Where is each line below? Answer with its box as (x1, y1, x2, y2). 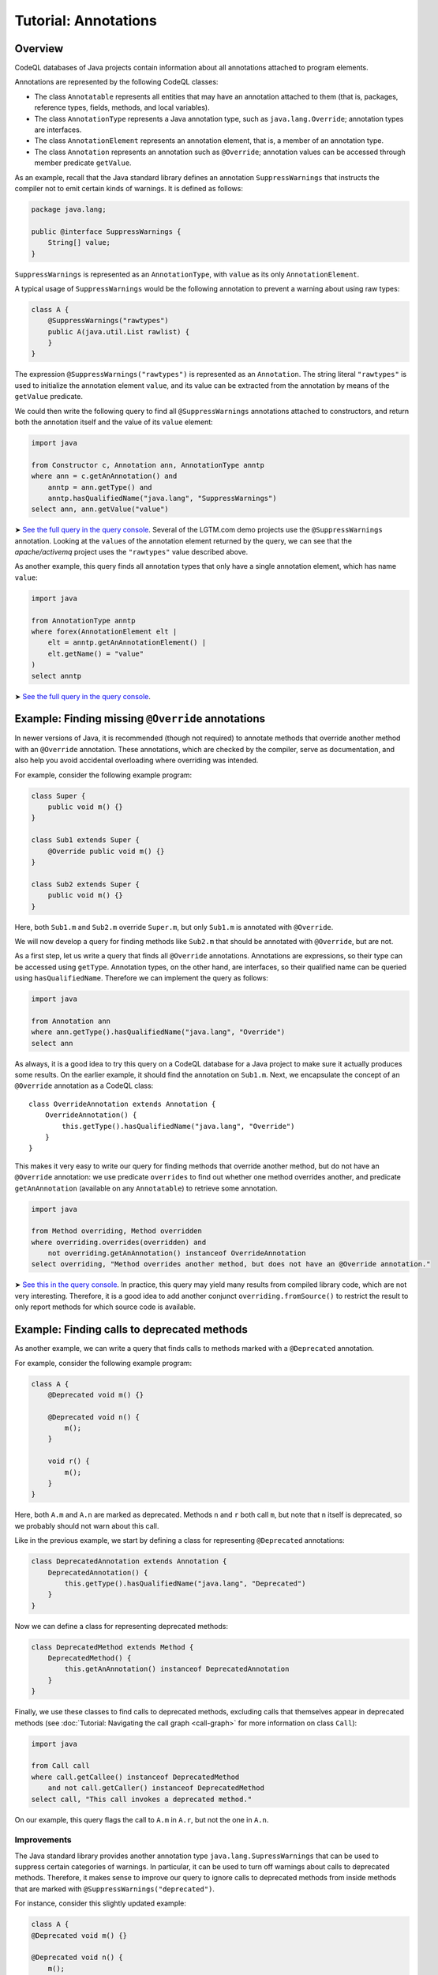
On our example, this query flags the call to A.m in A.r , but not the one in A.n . (14, 1815, 269, 1824)
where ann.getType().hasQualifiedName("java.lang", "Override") (31, 1028, 286, 1036)
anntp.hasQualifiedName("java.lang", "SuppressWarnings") (47, 494, 277, 502)
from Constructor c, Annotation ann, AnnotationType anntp (31, 461, 264, 469)
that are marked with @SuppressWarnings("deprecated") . (14, 1884, 215, 1894)
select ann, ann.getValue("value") (31, 505, 169, 513)
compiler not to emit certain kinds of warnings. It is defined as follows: (14, 183, 244, 193)
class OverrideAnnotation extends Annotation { (28, 1099, 216, 1108)
